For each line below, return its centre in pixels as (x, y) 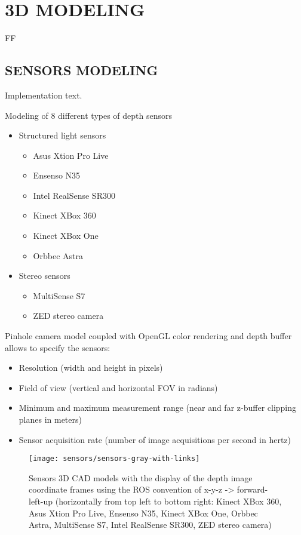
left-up (41, 501)
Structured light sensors (62, 135)
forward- (252, 489)
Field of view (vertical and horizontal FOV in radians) (118, 387)
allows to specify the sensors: (58, 347)
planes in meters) (50, 419)
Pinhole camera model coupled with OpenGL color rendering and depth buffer (148, 336)
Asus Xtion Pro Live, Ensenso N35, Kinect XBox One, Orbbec (143, 513)
